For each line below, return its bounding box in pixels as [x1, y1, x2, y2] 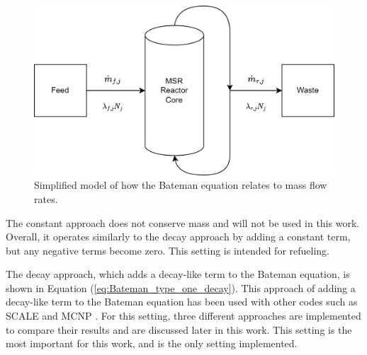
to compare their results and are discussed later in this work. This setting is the [6, 322, 352, 337]
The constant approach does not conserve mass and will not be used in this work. [6, 215, 360, 230]
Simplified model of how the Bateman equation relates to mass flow [34, 177, 327, 192]
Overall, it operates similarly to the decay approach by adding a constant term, [6, 229, 351, 244]
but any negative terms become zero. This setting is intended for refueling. [6, 243, 330, 257]
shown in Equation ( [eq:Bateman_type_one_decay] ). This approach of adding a [6, 280, 356, 295]
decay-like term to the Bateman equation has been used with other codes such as [6, 294, 358, 309]
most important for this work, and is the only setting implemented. [6, 336, 298, 351]
